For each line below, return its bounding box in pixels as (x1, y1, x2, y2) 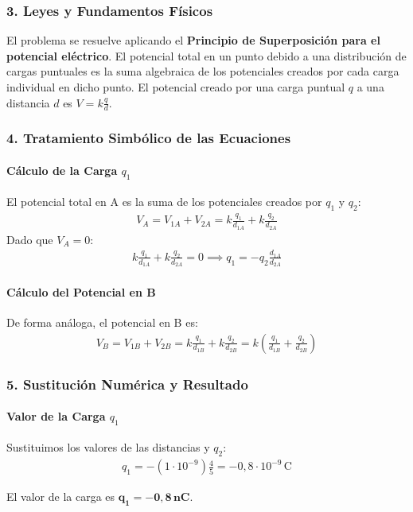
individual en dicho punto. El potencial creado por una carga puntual (6, 79, 345, 95)
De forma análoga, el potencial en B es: (6, 313, 198, 330)
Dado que (6, 231, 53, 247)
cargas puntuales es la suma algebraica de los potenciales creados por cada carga (6, 63, 399, 80)
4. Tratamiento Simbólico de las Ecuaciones (6, 128, 291, 148)
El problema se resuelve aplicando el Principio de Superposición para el (6, 32, 380, 48)
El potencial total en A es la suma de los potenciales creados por (6, 193, 322, 210)
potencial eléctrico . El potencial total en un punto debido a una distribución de (6, 47, 407, 64)
